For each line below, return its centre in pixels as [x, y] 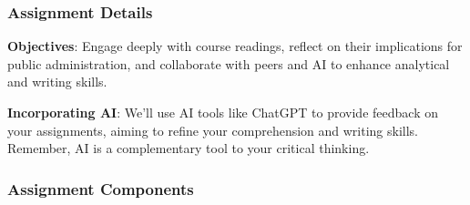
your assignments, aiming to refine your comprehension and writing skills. [213, 130]
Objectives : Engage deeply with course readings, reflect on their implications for [235, 46]
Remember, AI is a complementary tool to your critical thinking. [189, 148]
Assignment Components [101, 188]
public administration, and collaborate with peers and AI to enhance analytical [229, 63]
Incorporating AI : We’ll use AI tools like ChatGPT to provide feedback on [223, 112]
